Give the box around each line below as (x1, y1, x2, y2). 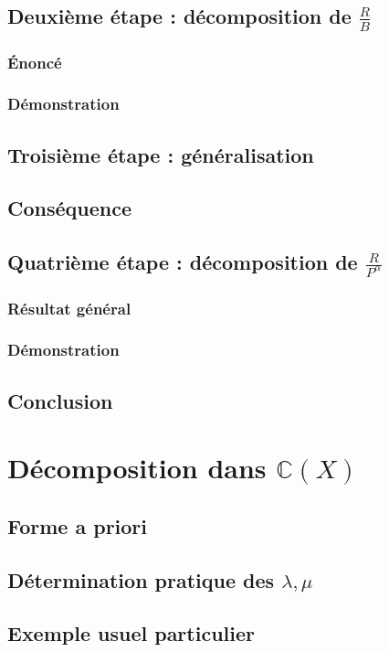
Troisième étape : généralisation (7, 140, 314, 168)
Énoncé (7, 50, 62, 73)
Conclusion (7, 386, 113, 414)
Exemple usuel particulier (7, 619, 255, 647)
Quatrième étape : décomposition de (7, 248, 358, 276)
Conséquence (7, 194, 131, 222)
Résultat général (7, 296, 131, 319)
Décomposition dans (7, 449, 267, 486)
